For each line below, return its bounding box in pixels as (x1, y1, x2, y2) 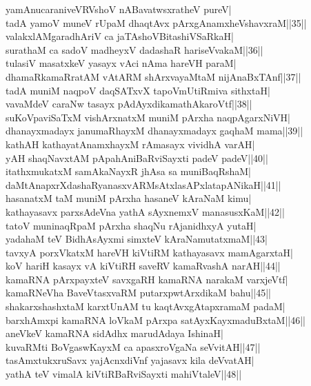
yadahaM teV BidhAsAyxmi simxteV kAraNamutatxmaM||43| (6, 232, 268, 246)
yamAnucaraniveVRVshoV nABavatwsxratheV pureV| (6, 2, 232, 16)
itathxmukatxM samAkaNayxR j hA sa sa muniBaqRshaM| (6, 164, 252, 179)
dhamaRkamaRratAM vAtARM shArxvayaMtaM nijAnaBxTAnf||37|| (6, 69, 301, 83)
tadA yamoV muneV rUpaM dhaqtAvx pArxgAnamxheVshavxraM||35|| (6, 15, 307, 30)
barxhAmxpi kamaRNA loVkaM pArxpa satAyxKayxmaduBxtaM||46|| (6, 312, 306, 327)
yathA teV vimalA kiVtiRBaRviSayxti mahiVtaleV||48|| (6, 367, 242, 381)
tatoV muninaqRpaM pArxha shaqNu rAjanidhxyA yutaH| (6, 218, 257, 232)
